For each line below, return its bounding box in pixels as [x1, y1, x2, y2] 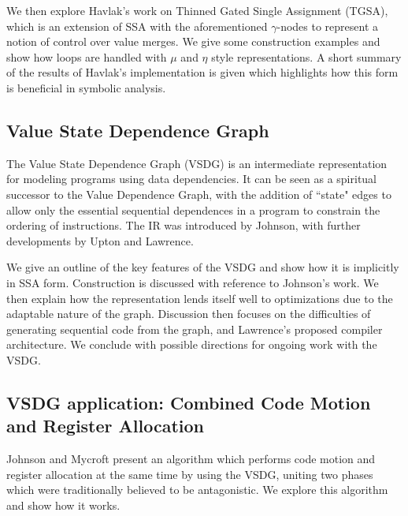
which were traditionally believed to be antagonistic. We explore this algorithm [6, 481, 388, 498]
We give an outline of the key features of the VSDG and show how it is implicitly [6, 259, 399, 275]
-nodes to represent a [276, 17, 379, 34]
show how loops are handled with [6, 48, 167, 65]
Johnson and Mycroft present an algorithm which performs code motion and [6, 451, 376, 467]
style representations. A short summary [211, 48, 402, 65]
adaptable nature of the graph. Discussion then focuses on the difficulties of [6, 305, 371, 322]
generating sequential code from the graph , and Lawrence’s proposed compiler [6, 320, 383, 337]
